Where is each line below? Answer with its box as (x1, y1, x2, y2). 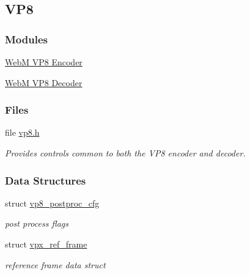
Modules (5, 31, 48, 46)
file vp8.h (5, 126, 40, 139)
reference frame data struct (5, 258, 106, 271)
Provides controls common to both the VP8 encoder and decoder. (5, 147, 246, 159)
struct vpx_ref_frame (5, 238, 87, 250)
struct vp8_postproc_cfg (5, 196, 100, 209)
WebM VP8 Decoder (5, 76, 83, 89)
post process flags (5, 217, 68, 230)
